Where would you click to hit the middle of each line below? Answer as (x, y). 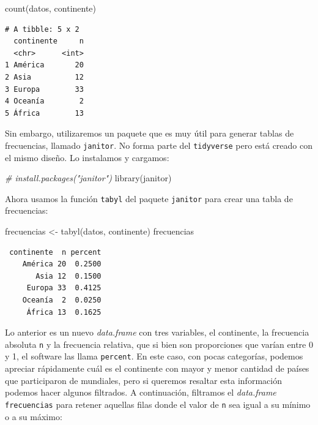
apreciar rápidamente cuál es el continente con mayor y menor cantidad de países (157, 368)
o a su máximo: (34, 416)
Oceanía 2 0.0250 (62, 300)
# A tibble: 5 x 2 (42, 29)
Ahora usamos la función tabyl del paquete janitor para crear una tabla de (149, 198)
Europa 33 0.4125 (64, 288)
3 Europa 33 (44, 89)
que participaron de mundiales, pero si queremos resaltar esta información (143, 380)
